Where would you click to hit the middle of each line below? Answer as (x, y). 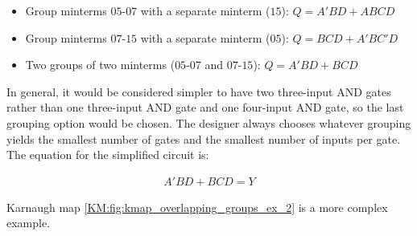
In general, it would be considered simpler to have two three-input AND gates (199, 91)
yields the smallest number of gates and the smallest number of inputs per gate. (204, 138)
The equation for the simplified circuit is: (108, 155)
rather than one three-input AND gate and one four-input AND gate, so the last (205, 107)
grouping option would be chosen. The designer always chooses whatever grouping (209, 122)
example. (29, 223)
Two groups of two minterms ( (100, 65)
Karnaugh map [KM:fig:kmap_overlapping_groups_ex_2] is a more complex (197, 207)
